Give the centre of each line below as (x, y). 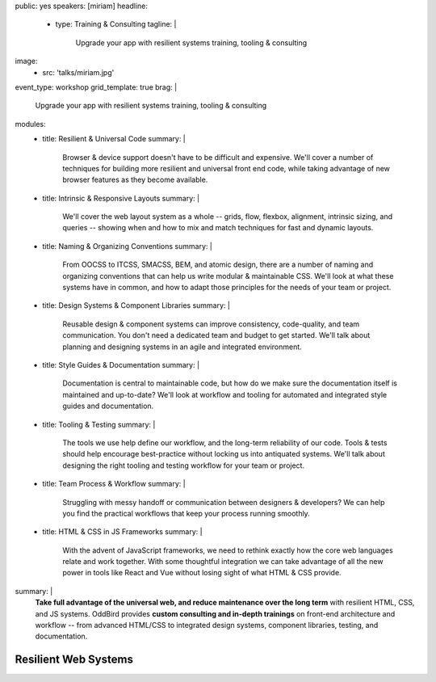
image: (26, 61)
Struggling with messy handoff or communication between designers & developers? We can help (224, 502)
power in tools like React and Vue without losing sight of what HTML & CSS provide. (202, 573)
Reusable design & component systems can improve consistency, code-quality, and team (211, 324)
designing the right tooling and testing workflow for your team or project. (184, 465)
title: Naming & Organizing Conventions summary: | (128, 246)
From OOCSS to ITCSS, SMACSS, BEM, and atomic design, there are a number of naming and (218, 265)
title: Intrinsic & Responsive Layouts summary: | (121, 198)
